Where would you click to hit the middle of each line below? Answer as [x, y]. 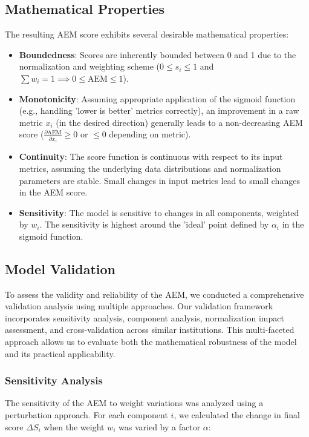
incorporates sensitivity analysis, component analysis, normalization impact [145, 317]
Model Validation [60, 268]
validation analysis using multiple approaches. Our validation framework [139, 306]
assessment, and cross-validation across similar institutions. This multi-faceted [150, 330]
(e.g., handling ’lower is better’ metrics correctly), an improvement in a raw [159, 110]
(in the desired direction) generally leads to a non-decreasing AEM [179, 122]
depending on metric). [150, 134]
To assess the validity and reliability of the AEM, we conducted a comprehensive [154, 294]
